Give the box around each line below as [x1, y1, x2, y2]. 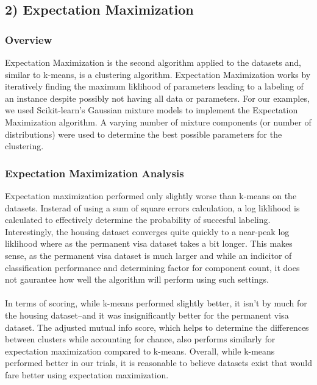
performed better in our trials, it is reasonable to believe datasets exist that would [5, 356, 312, 369]
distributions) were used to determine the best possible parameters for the [5, 127, 282, 140]
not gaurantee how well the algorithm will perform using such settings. [5, 273, 269, 286]
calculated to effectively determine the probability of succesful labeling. [5, 213, 271, 226]
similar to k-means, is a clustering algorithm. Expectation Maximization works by [5, 68, 311, 80]
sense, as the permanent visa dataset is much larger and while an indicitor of [5, 249, 292, 261]
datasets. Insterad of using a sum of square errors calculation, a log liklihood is [5, 201, 300, 214]
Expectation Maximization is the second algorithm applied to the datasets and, [5, 56, 301, 68]
